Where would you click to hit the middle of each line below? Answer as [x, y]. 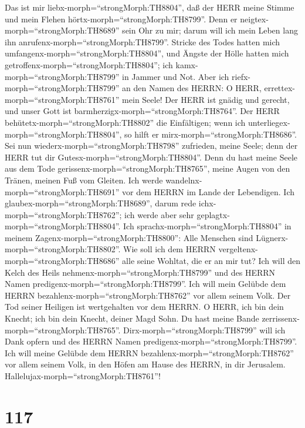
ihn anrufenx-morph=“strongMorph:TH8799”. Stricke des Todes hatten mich [143, 41]
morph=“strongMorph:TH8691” [62, 191]
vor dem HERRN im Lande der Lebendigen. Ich [208, 191]
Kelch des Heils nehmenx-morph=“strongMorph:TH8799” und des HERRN [140, 272]
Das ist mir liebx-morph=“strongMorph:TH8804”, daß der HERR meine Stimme [150, 7]
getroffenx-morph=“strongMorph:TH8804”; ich [89, 64]
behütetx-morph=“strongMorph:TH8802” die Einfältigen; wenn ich [125, 122]
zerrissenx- [281, 318]
